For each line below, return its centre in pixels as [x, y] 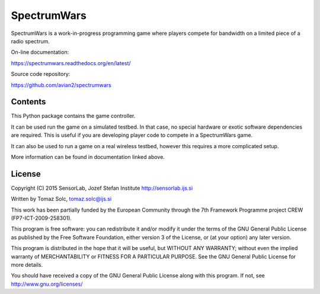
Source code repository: [41, 74]
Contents [28, 102]
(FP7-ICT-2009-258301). [41, 218]
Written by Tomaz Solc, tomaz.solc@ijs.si [61, 199]
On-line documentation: [40, 52]
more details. [27, 265]
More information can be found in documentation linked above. [88, 156]
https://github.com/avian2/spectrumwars [61, 85]
